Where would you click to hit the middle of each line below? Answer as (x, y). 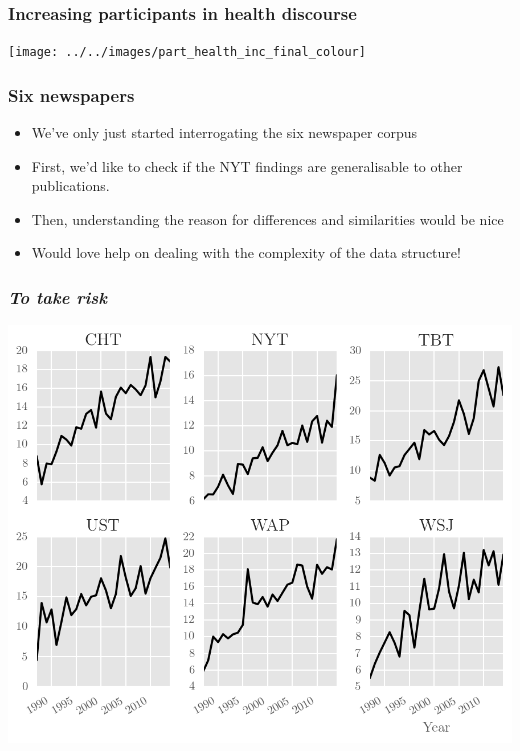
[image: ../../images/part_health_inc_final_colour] (187, 52)
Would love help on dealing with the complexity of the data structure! (246, 252)
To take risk (57, 296)
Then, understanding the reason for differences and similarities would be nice (267, 218)
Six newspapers (71, 94)
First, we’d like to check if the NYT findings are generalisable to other (247, 165)
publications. (70, 185)
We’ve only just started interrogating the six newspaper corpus (224, 132)
